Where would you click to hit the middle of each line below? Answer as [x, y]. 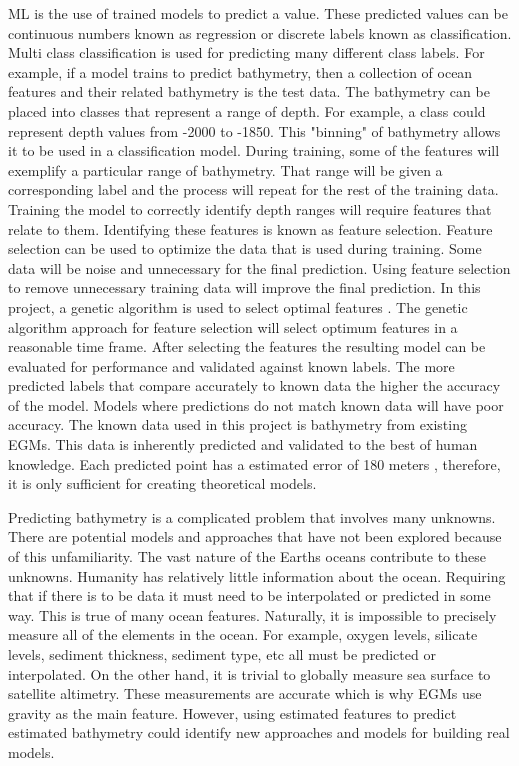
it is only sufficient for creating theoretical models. [162, 483]
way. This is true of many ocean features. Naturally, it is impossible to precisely [252, 614]
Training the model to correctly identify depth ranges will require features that [250, 208]
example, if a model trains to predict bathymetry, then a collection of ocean [240, 71]
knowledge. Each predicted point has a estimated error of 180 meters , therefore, [254, 463]
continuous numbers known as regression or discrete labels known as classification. [260, 32]
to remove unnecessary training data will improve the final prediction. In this [244, 287]
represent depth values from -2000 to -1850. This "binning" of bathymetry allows [254, 130]
